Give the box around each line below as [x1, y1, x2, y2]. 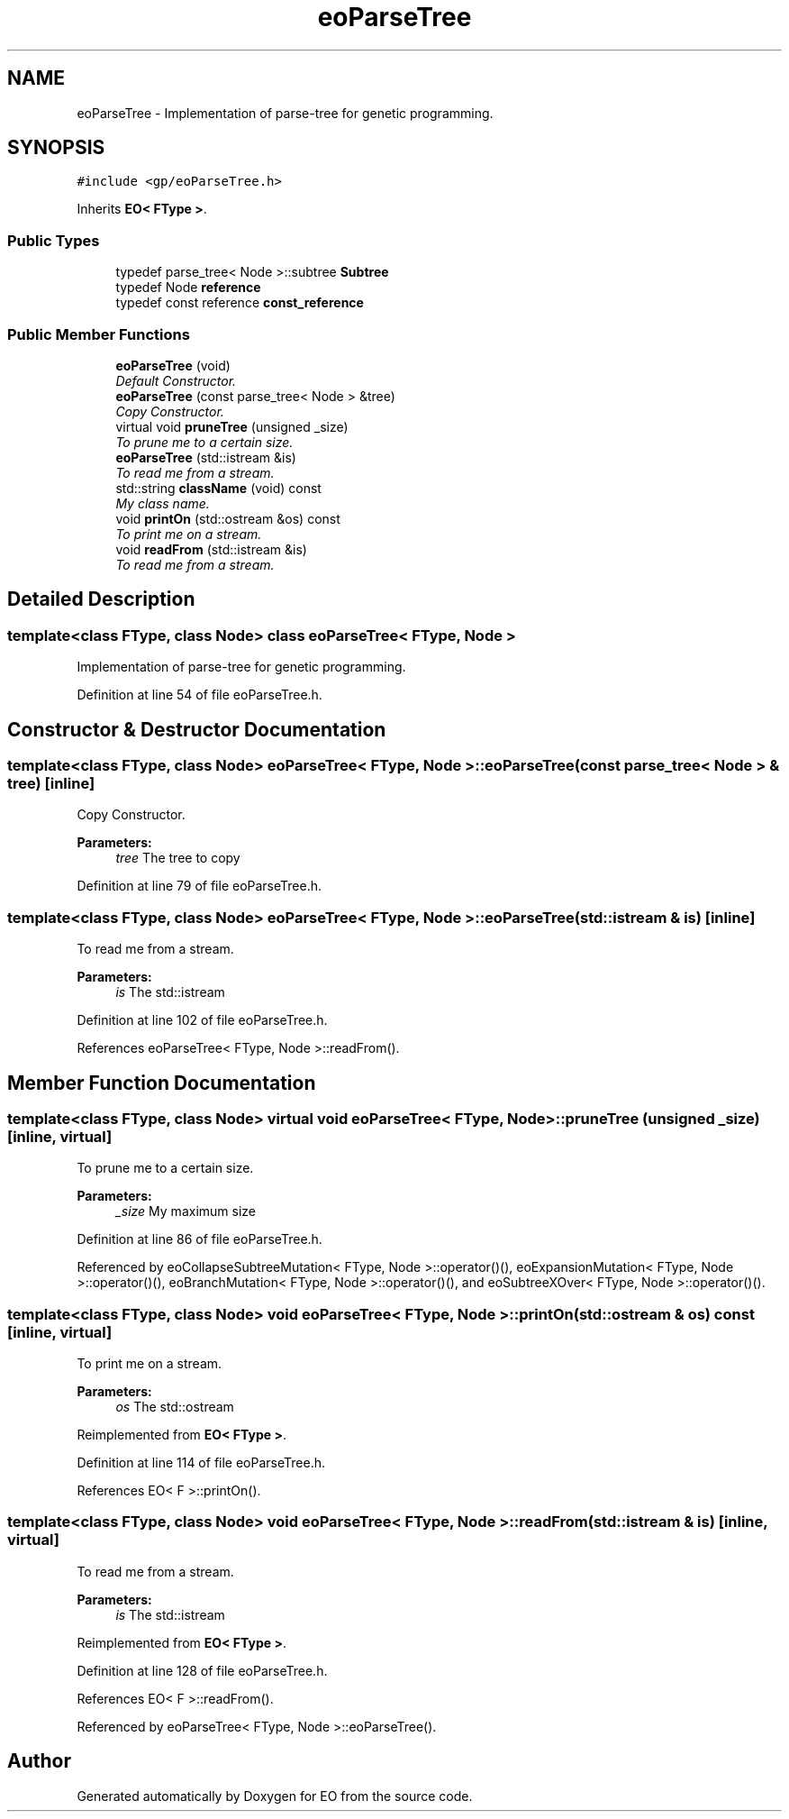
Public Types [7, 231, 100, 250]
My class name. [115, 495, 210, 511]
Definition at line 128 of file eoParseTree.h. [77, 1662, 328, 1678]
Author [7, 1750, 71, 1773]
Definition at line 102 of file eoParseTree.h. [77, 1012, 328, 1028]
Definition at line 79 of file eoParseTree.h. [77, 878, 322, 894]
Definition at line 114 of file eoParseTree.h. [77, 1455, 325, 1471]
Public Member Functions [7, 324, 190, 343]
